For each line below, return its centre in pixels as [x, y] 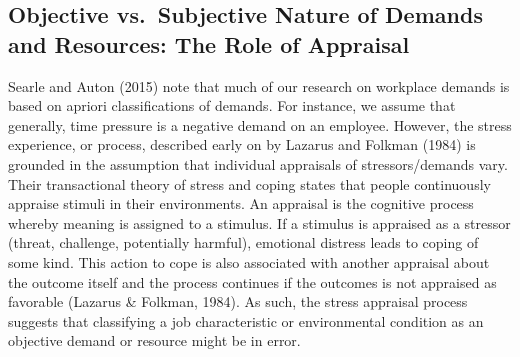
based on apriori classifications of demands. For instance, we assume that [232, 105]
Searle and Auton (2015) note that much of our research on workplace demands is [259, 85]
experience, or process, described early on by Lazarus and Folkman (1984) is [242, 144]
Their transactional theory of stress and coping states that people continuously [249, 183]
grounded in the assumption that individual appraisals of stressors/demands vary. [258, 163]
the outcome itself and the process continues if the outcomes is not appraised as [252, 281]
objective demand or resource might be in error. [154, 340]
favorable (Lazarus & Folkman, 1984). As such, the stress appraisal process [238, 301]
